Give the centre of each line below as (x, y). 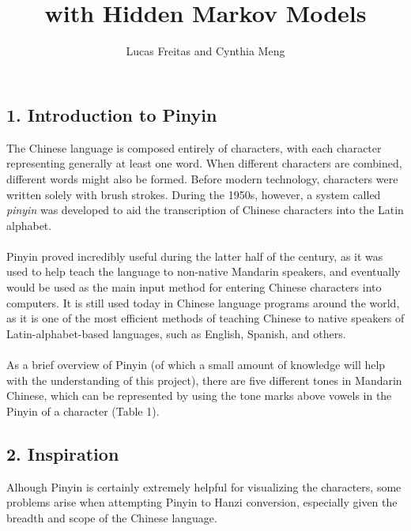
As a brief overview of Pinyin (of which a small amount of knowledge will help (196, 365)
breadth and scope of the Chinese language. (112, 517)
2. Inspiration (63, 453)
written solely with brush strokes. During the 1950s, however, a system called (194, 194)
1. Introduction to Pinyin (112, 114)
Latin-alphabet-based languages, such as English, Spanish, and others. (176, 333)
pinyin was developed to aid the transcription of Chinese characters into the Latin (205, 210)
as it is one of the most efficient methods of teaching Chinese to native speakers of (205, 318)
